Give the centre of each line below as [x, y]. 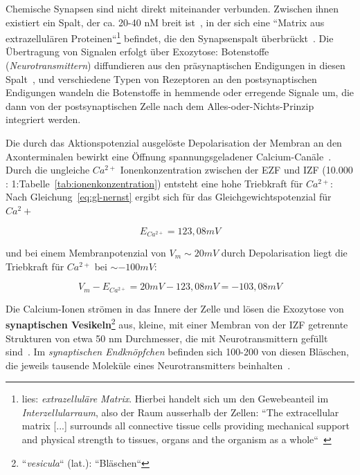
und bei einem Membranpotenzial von [86, 253]
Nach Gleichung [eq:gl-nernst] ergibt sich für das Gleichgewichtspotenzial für [169, 197]
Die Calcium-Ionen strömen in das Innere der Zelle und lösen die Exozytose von [175, 308]
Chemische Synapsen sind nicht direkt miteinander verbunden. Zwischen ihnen [172, 8]
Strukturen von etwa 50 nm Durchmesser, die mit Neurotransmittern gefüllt [167, 338]
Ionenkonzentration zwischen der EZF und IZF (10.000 [236, 170]
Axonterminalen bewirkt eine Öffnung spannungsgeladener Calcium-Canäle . [169, 156]
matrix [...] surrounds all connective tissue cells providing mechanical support [186, 426]
